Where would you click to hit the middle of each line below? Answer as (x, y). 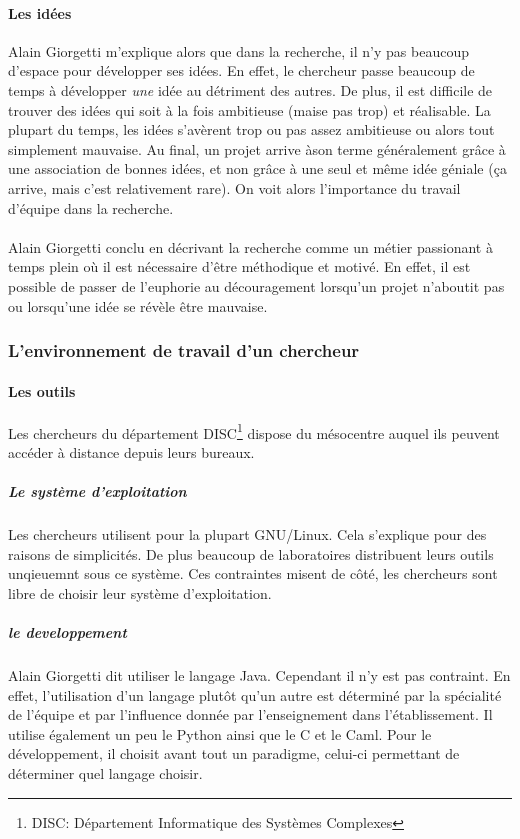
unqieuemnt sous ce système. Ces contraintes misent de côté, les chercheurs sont (253, 573)
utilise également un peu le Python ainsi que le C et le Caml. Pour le (220, 733)
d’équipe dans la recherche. (91, 207)
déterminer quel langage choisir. (105, 773)
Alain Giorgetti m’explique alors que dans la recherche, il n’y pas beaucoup (238, 50)
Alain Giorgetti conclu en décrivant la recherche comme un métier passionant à (250, 246)
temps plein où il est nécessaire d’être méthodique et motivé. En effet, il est (239, 266)
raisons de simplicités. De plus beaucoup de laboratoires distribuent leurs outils (251, 553)
